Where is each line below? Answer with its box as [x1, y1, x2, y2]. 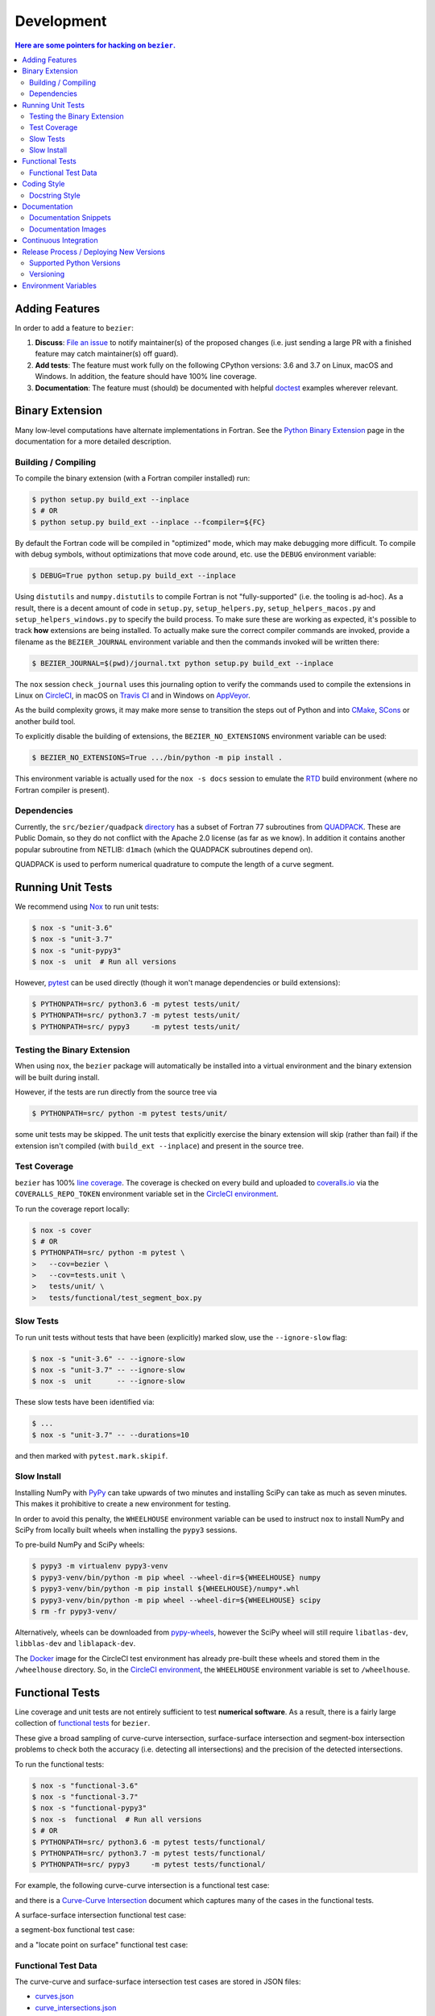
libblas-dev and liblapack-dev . [14, 1639, 136, 1648]
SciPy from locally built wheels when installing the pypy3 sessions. [14, 1525, 238, 1535]
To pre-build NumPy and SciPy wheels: [14, 1540, 145, 1550]
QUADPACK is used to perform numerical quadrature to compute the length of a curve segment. [14, 859, 334, 868]
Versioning [29, 269, 65, 279]
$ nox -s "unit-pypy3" [31, 946, 122, 955]
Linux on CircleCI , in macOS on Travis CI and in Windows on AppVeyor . [14, 690, 251, 701]
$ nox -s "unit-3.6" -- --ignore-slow [31, 1354, 185, 1363]
